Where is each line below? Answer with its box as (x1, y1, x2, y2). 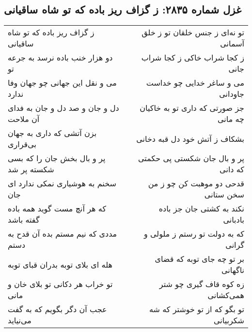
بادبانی (223, 214, 244, 226)
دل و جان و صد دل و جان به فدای (8, 102, 119, 114)
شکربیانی (213, 315, 244, 326)
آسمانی (220, 38, 244, 49)
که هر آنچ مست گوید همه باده (8, 203, 107, 214)
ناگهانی (221, 264, 244, 276)
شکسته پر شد (8, 164, 54, 175)
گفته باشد (8, 214, 40, 226)
